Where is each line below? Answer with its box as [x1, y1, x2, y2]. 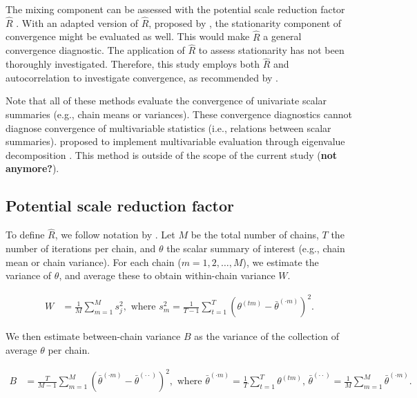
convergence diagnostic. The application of [6, 43, 185, 57]
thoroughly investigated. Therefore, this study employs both [6, 57, 260, 71]
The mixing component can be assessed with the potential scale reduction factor [6, 2, 345, 16]
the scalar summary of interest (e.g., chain [166, 241, 345, 256]
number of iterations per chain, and [6, 241, 156, 256]
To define [6, 227, 45, 242]
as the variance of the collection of [194, 329, 339, 343]
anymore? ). [6, 161, 59, 176]
